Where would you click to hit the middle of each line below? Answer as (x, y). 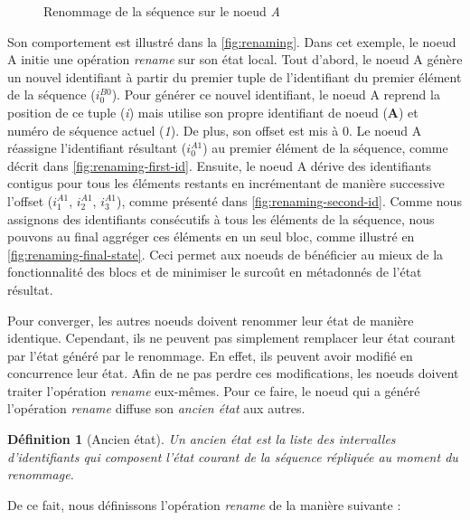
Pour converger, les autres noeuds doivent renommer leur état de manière (211, 320)
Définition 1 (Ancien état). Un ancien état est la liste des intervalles (202, 439)
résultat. (30, 289)
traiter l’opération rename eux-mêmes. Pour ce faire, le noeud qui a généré (214, 390)
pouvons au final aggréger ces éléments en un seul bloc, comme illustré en (211, 236)
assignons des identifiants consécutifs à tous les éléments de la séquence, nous (221, 218)
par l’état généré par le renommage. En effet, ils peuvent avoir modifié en (210, 355)
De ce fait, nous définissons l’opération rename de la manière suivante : (204, 504)
